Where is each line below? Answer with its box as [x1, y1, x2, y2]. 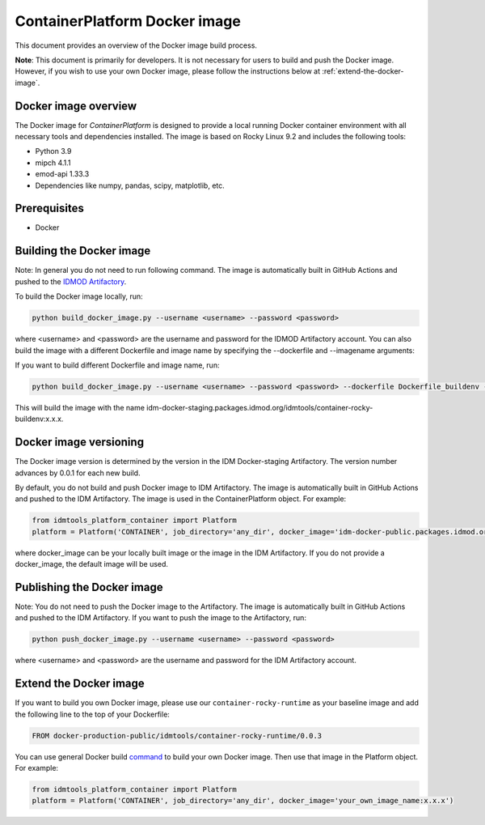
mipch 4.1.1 [35, 158, 72, 168]
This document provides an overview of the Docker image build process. [15, 40, 258, 50]
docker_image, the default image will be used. [15, 559, 169, 569]
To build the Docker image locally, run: [15, 291, 143, 301]
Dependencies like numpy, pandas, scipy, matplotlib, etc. [35, 181, 226, 190]
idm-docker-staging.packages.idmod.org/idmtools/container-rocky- [145, 402, 373, 412]
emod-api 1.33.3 [35, 169, 90, 179]
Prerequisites [15, 202, 84, 215]
